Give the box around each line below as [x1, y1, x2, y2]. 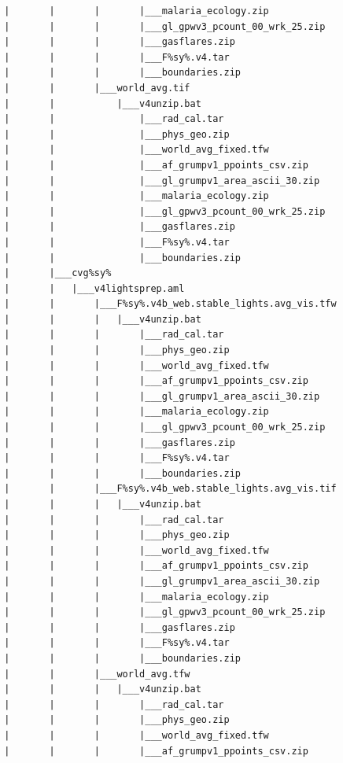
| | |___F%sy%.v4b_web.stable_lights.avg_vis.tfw [4, 298, 337, 310]
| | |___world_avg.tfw [4, 668, 190, 680]
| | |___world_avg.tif [4, 82, 190, 94]
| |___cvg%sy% [4, 267, 112, 279]
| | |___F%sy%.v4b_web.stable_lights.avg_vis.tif [4, 483, 337, 495]
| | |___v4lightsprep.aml [4, 282, 185, 294]
